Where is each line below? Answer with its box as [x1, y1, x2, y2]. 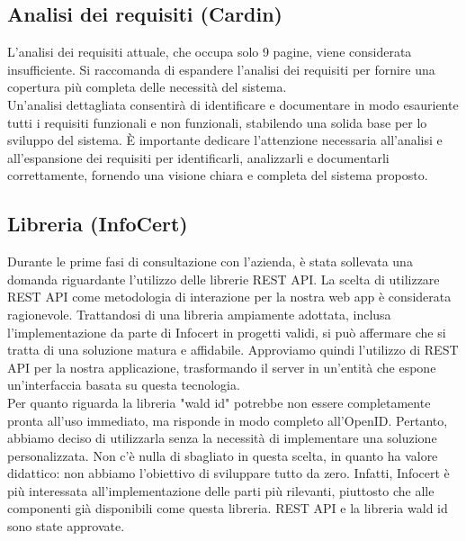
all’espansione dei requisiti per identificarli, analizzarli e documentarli [7, 148, 390, 167]
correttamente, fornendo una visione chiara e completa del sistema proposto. [7, 166, 428, 185]
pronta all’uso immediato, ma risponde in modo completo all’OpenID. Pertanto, [7, 410, 448, 429]
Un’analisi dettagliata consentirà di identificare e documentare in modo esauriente [7, 95, 459, 113]
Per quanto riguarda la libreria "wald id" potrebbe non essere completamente [7, 392, 431, 411]
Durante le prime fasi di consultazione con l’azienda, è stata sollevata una [7, 252, 413, 271]
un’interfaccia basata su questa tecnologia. [7, 375, 240, 394]
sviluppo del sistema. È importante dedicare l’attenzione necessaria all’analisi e [7, 131, 443, 149]
